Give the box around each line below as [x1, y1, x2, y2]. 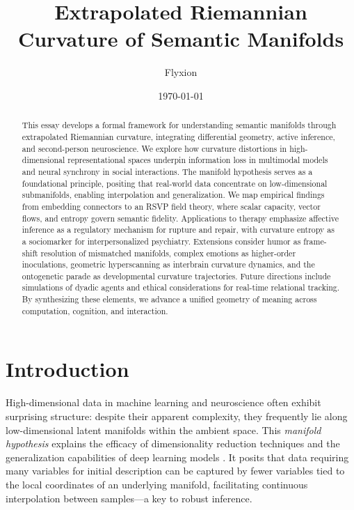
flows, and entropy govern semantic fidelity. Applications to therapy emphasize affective [22, 212, 339, 224]
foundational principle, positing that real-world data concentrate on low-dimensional [22, 177, 328, 189]
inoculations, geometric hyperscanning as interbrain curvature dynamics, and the [22, 258, 315, 270]
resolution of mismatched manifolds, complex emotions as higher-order [40, 247, 296, 258]
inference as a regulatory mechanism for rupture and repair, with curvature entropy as [22, 224, 335, 235]
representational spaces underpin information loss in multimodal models [67, 154, 328, 166]
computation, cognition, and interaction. [22, 304, 168, 316]
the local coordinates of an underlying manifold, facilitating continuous [6, 477, 308, 491]
